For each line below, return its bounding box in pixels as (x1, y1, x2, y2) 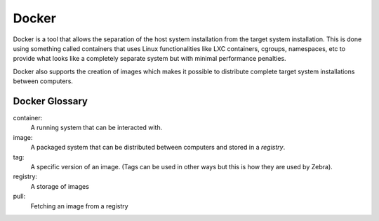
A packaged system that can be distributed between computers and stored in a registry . (30, 143, 286, 152)
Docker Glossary (13, 95, 88, 107)
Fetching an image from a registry (30, 201, 129, 210)
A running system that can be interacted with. (30, 123, 163, 132)
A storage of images (30, 182, 89, 190)
